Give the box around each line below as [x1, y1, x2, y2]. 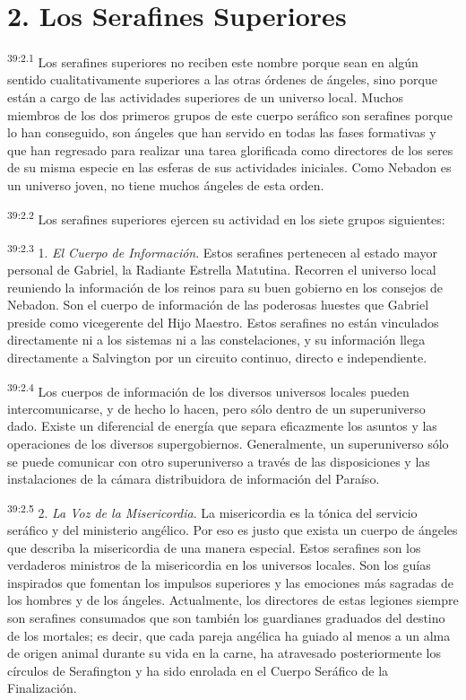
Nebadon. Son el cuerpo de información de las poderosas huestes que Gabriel [7, 295, 429, 314]
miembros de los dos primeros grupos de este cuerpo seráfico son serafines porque [7, 105, 453, 124]
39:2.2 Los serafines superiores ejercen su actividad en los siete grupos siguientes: [7, 206, 445, 228]
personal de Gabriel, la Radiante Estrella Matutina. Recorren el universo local [7, 260, 436, 279]
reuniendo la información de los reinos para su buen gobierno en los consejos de [7, 277, 443, 296]
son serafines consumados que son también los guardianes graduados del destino [7, 608, 445, 627]
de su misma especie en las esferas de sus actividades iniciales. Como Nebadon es [7, 158, 452, 177]
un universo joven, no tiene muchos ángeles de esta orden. [7, 175, 324, 194]
